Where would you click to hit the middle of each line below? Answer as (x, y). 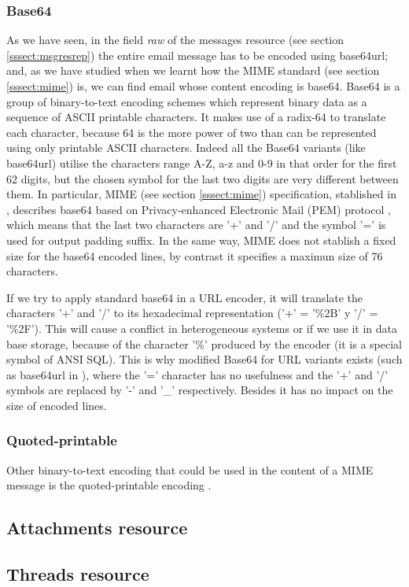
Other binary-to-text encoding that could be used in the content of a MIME (190, 469)
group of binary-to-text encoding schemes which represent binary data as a (187, 101)
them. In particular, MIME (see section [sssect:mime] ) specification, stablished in (201, 194)
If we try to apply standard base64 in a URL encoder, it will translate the (185, 297)
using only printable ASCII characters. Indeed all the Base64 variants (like (186, 148)
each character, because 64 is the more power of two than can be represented (192, 132)
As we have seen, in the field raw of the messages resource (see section (175, 40)
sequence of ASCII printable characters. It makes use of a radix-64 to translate (196, 117)
